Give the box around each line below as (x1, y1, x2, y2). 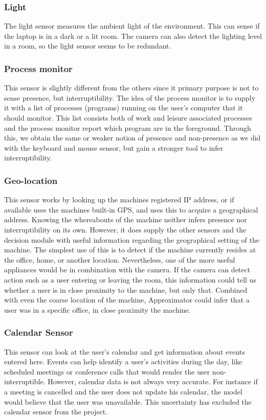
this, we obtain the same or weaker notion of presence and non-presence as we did (4, 132, 261, 143)
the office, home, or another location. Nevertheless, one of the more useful (4, 254, 235, 265)
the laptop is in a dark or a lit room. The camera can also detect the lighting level (4, 30, 262, 41)
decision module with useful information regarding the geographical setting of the (4, 234, 259, 245)
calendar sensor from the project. (4, 406, 108, 417)
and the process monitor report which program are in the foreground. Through (4, 122, 251, 133)
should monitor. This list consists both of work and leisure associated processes (4, 112, 252, 123)
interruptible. (4, 376, 46, 387)
